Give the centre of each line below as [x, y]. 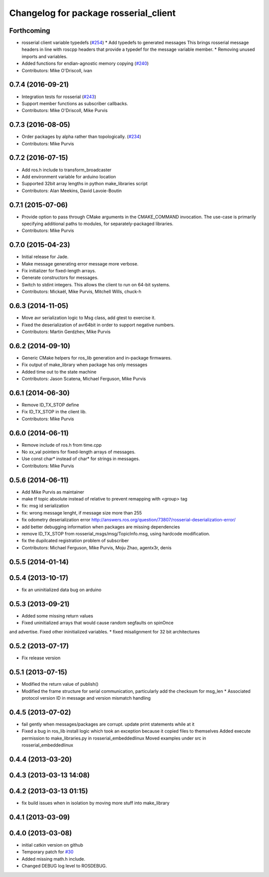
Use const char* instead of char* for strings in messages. [81, 459]
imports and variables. [45, 56]
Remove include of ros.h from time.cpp [62, 445]
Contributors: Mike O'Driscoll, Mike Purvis [65, 111]
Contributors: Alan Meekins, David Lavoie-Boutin [72, 190]
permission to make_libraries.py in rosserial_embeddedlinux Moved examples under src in [114, 738]
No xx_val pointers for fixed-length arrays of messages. [79, 452]
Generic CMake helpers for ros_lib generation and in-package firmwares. [97, 358]
